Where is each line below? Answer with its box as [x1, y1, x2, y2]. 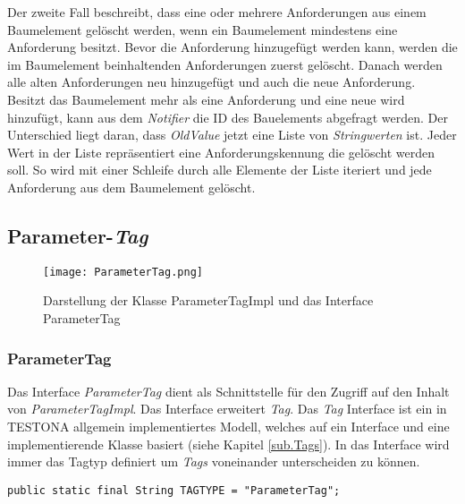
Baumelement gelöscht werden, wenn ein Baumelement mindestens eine [7, 20, 398, 38]
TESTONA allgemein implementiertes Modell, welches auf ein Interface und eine [7, 416, 450, 435]
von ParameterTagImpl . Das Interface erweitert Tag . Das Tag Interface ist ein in [7, 399, 447, 418]
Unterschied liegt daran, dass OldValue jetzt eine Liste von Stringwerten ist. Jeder [7, 125, 457, 144]
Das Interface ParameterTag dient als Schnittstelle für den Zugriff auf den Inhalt [7, 381, 450, 400]
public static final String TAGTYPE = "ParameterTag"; [7, 483, 341, 497]
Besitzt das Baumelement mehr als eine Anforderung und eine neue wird [7, 90, 405, 108]
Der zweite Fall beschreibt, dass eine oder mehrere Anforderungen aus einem [7, 3, 427, 21]
